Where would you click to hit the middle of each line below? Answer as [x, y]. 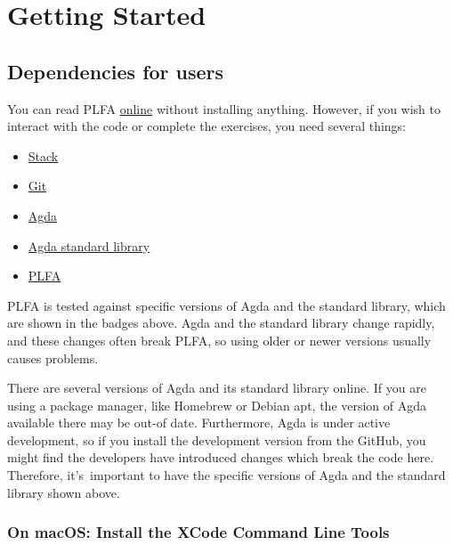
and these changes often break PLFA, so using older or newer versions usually [219, 340]
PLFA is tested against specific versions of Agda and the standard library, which [226, 305]
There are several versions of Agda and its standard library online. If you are [217, 388]
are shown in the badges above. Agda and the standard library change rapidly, [221, 323]
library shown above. [64, 492]
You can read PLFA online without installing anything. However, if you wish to [224, 108]
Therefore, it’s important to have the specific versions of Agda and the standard [226, 475]
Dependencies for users [116, 71]
